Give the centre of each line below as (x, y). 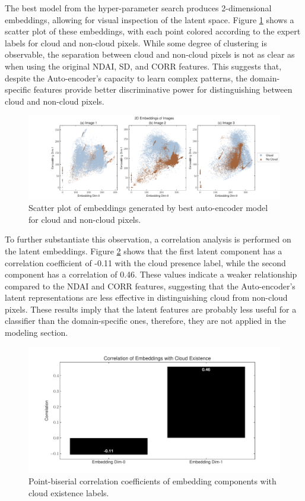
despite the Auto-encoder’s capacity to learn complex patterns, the (126, 78)
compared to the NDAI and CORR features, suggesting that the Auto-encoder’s (150, 286)
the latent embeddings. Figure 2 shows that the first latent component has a (144, 250)
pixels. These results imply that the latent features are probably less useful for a (151, 309)
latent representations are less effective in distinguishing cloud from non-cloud (146, 297)
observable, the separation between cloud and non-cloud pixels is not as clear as (150, 54)
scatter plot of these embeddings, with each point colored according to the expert (153, 31)
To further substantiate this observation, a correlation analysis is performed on (148, 239)
